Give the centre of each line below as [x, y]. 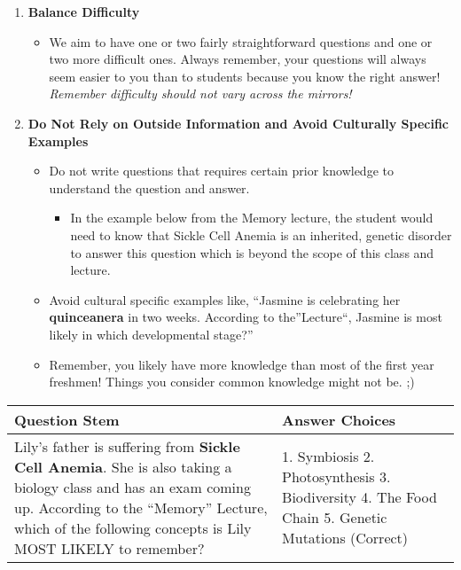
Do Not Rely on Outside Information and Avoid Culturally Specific [238, 123]
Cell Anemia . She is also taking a [123, 466]
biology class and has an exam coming [133, 487]
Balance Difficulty [84, 12]
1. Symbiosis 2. [328, 457]
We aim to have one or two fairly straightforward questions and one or [241, 41]
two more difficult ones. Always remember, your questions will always [238, 59]
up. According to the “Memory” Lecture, [141, 507]
